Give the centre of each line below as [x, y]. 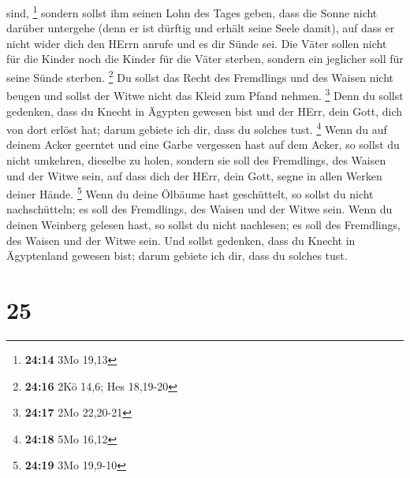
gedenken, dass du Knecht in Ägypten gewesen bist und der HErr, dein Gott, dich [205, 111]
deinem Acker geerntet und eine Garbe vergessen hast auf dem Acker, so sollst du [203, 145]
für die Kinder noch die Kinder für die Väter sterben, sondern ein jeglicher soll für [205, 59]
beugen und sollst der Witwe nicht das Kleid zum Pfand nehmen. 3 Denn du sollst [205, 94]
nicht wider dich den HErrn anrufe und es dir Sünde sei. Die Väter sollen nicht [197, 43]
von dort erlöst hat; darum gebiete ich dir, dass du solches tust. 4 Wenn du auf [197, 128]
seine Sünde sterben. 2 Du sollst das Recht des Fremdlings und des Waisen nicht [200, 76]
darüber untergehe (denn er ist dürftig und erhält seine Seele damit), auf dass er [201, 28]
